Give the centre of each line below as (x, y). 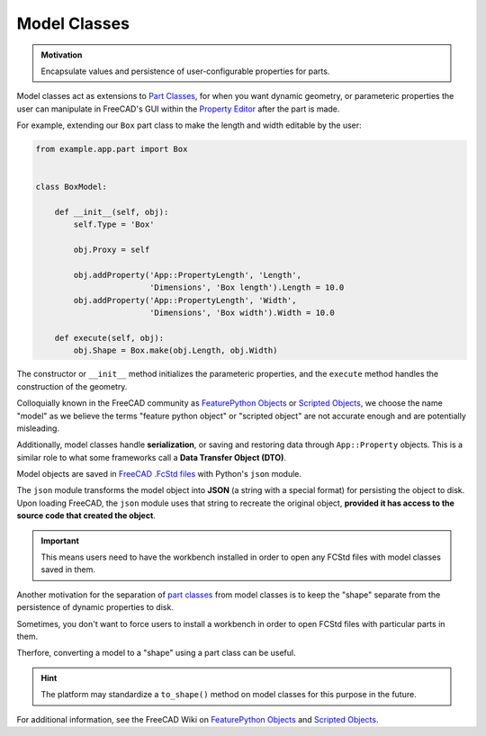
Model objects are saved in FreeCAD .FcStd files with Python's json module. (159, 474)
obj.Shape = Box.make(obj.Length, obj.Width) (175, 350)
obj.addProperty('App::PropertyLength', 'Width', (185, 300)
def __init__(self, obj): (112, 212)
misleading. (38, 428)
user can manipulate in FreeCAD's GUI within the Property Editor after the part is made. (178, 109)
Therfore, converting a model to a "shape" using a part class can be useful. (156, 653)
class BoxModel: (72, 187)
